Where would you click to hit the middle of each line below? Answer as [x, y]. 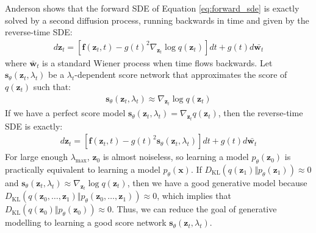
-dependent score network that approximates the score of [181, 75]
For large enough [36, 157]
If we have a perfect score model [65, 113]
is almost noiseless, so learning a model [176, 157]
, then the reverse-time [260, 113]
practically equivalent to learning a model [83, 169]
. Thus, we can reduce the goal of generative [194, 209]
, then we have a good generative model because [217, 182]
